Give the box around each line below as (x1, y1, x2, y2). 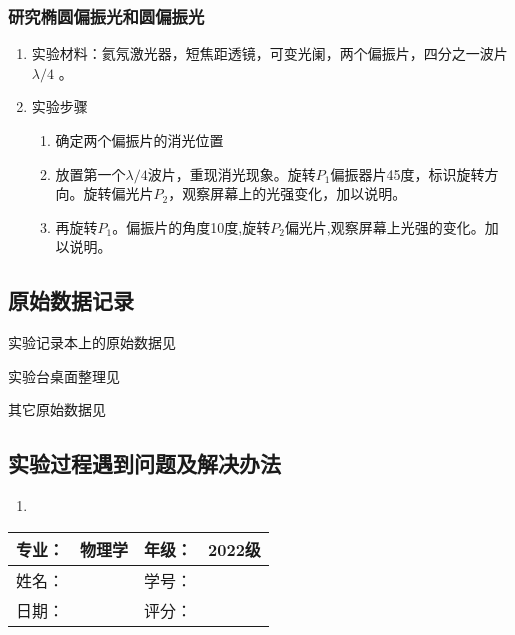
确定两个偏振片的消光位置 (55, 130, 224, 150)
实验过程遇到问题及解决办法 (8, 448, 281, 479)
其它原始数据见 (8, 399, 106, 420)
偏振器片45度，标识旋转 (330, 163, 485, 184)
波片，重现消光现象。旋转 (147, 163, 316, 184)
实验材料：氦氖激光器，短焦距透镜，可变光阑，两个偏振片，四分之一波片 (31, 43, 508, 64)
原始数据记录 (8, 285, 134, 316)
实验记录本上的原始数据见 (8, 332, 176, 353)
